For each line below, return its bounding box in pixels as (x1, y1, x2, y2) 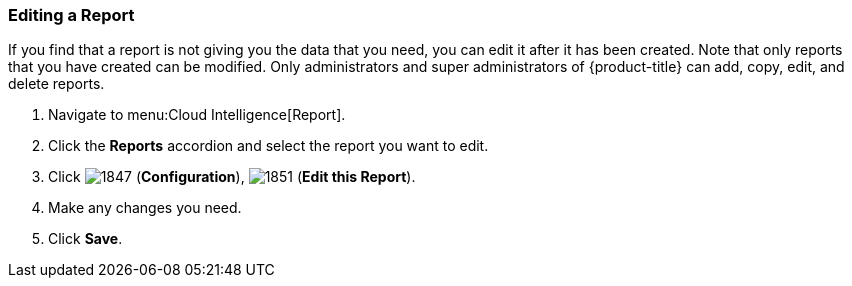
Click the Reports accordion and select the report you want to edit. (48, 137, 489, 155)
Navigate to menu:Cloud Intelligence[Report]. (48, 106, 346, 124)
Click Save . (48, 230, 123, 248)
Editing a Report (8, 5, 135, 25)
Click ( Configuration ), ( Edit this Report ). (48, 168, 416, 186)
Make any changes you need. (48, 199, 242, 217)
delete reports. (8, 75, 105, 93)
